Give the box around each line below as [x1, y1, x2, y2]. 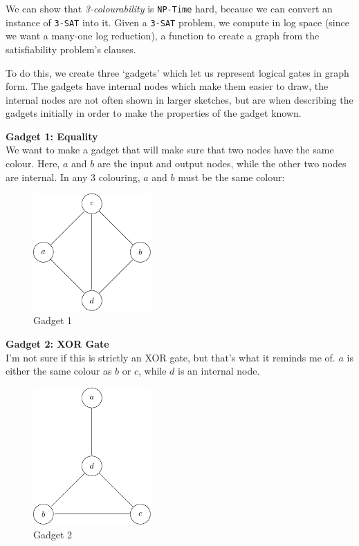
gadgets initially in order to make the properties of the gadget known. [6, 106, 302, 120]
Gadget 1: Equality [6, 129, 98, 143]
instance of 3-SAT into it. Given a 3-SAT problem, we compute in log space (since [6, 15, 349, 29]
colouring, [98, 169, 140, 184]
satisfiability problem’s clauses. [6, 41, 136, 56]
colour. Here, [6, 156, 60, 171]
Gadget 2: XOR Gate [6, 337, 109, 351]
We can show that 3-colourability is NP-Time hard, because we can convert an [6, 1, 333, 15]
